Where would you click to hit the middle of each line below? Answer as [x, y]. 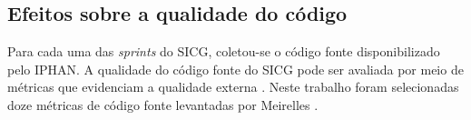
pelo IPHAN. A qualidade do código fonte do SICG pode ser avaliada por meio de [235, 69]
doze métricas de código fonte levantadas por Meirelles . [163, 104]
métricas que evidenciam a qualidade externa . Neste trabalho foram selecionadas [233, 87]
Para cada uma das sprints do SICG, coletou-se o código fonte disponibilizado [224, 51]
